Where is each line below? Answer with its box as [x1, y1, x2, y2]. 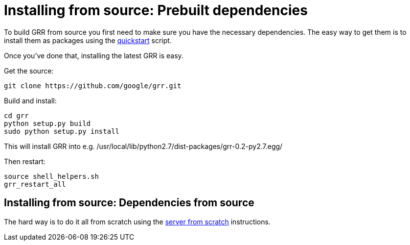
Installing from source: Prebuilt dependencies [4, 2, 308, 19]
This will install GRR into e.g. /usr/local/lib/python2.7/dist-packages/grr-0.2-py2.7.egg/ [4, 142, 283, 150]
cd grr [4, 111, 29, 120]
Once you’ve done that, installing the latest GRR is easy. [4, 51, 183, 60]
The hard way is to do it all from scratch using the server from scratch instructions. [4, 217, 271, 226]
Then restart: [4, 157, 46, 166]
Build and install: [4, 96, 57, 105]
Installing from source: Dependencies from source [4, 196, 254, 209]
